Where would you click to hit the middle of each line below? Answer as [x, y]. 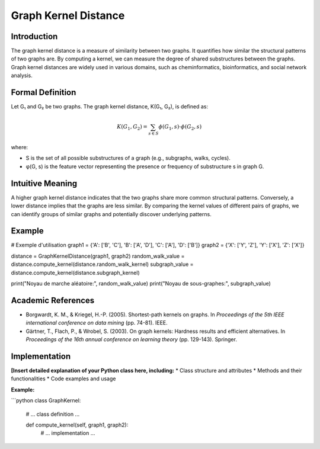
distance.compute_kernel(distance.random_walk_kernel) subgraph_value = [102, 264]
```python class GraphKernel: [46, 400]
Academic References [53, 300]
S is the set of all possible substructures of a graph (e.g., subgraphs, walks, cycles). [128, 158]
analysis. [22, 76]
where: [20, 147]
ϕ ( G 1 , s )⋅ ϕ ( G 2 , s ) [180, 127]
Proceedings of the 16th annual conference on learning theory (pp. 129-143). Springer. [131, 339]
